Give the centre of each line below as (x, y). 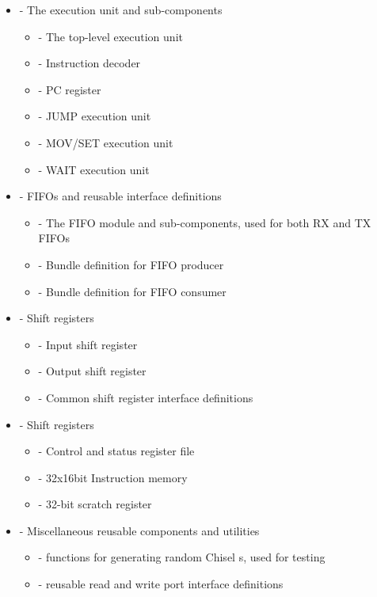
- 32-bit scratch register (95, 504)
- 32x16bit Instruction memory (113, 477)
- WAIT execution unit (94, 169)
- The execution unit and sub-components (121, 10)
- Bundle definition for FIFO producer (131, 264)
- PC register (70, 89)
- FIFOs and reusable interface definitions (120, 196)
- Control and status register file (116, 451)
